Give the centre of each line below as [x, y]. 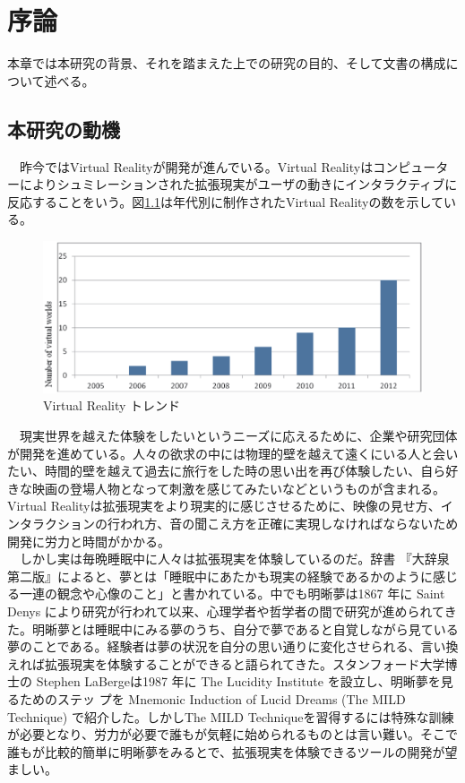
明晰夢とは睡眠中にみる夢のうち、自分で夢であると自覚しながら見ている [245, 628]
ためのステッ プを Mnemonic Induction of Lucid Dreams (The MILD [212, 698]
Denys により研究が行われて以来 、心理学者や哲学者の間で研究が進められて [226, 611]
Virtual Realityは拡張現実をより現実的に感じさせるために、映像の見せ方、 [224, 506]
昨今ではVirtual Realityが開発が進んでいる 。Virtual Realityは [196, 166]
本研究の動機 [64, 129]
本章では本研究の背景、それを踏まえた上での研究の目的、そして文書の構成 [227, 63]
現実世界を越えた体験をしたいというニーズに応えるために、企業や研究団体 [238, 435]
